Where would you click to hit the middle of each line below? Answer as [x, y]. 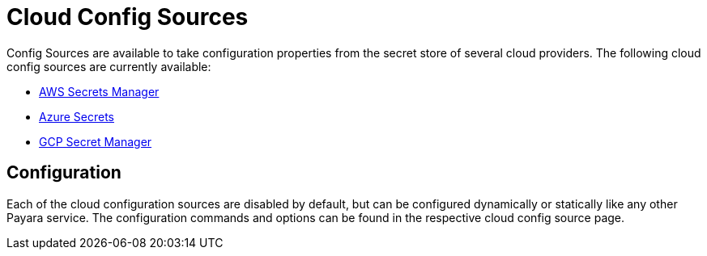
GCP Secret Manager [96, 141]
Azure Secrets [77, 116]
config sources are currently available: [109, 66]
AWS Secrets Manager [99, 91]
